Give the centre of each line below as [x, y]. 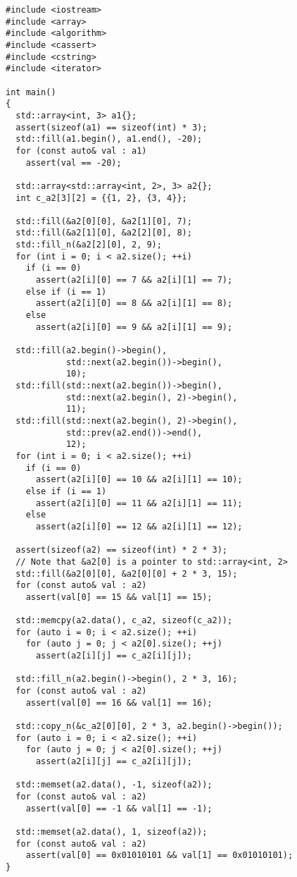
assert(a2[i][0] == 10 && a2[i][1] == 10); [139, 480]
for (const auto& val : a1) [81, 151]
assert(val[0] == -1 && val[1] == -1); [119, 808]
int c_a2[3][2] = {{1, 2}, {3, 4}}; [101, 198]
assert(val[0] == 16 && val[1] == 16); [119, 703]
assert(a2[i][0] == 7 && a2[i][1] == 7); [134, 280]
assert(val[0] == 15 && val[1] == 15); [119, 597]
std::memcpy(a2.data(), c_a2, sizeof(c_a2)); [124, 621]
